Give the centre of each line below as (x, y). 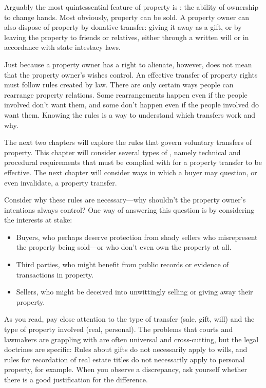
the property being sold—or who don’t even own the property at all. (124, 247)
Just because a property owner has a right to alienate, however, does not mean (128, 64)
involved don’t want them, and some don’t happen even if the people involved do (131, 105)
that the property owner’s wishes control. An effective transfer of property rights (131, 74)
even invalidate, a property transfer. (61, 182)
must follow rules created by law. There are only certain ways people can (119, 85)
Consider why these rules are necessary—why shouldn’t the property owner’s (125, 200)
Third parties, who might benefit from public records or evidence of (122, 264)
